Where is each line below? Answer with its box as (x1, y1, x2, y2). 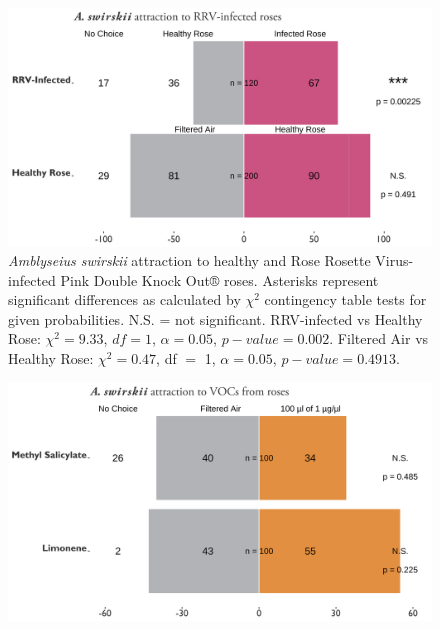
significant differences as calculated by (8, 289, 241, 310)
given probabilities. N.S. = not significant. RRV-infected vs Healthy (8, 308, 423, 329)
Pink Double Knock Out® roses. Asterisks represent (60, 269, 379, 290)
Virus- (375, 250, 414, 271)
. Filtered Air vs (329, 328, 429, 349)
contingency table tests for (264, 289, 427, 310)
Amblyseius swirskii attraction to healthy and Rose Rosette (8, 250, 371, 271)
